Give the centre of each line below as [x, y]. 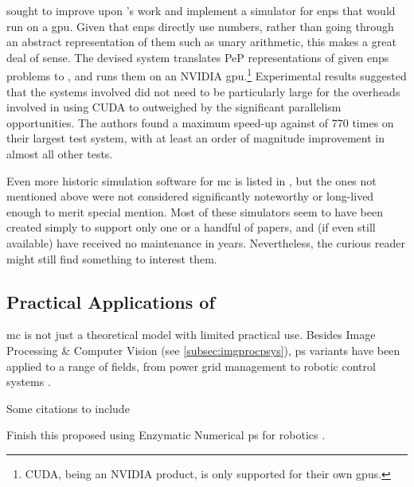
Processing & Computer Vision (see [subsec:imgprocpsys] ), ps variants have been [203, 350]
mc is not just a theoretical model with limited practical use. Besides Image [191, 335]
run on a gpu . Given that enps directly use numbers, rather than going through [200, 26]
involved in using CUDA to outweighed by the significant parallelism [174, 107]
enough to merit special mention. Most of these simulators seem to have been [195, 211]
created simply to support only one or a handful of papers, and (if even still [191, 227]
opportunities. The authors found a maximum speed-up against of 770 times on [200, 122]
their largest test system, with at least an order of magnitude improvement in [195, 138]
